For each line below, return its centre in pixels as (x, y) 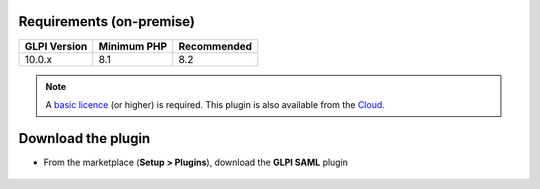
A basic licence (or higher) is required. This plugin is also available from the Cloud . (215, 104)
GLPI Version (56, 46)
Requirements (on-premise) (106, 21)
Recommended (215, 46)
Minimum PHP (133, 46)
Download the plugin (84, 138)
